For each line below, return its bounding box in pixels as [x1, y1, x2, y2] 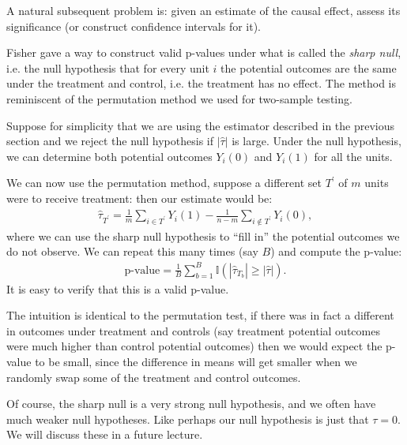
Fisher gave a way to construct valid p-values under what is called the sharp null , [6, 44, 401, 61]
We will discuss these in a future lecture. [6, 426, 203, 443]
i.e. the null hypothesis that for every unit [6, 59, 209, 76]
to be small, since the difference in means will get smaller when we [35, 353, 357, 369]
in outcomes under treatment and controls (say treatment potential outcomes [6, 322, 380, 338]
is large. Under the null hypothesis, [232, 133, 401, 149]
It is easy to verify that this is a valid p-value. [6, 280, 229, 297]
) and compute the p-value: [270, 243, 402, 260]
